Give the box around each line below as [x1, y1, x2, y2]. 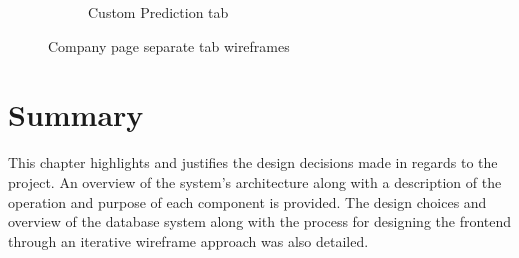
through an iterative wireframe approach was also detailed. [8, 230, 369, 251]
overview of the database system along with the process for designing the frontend [8, 211, 512, 232]
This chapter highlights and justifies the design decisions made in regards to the [8, 152, 498, 173]
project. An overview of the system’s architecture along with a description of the [8, 171, 502, 192]
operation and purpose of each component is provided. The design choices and [8, 191, 487, 212]
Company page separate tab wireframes [48, 35, 290, 56]
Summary [8, 94, 144, 135]
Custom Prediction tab [88, 2, 229, 22]
